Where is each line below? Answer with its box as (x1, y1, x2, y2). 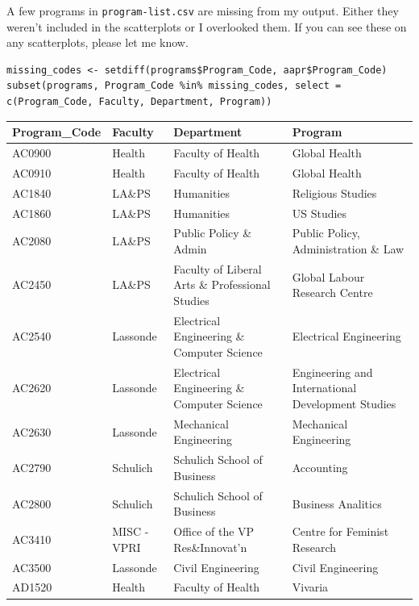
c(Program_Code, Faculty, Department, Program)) (6, 96, 272, 108)
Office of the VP (173, 523, 255, 540)
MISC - (112, 523, 149, 540)
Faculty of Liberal (173, 260, 262, 277)
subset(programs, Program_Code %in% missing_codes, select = (6, 80, 342, 92)
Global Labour (292, 268, 365, 285)
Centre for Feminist (292, 523, 389, 540)
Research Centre (292, 284, 373, 301)
